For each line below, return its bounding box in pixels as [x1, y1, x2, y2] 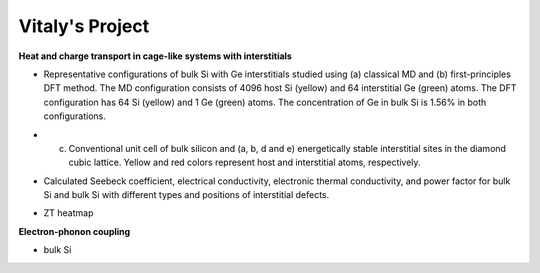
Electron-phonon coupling [18, 225, 131, 237]
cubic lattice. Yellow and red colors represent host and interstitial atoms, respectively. [68, 156, 421, 169]
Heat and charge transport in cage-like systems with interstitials [18, 50, 292, 62]
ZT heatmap [43, 207, 94, 219]
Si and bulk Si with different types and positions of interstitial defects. [43, 189, 330, 201]
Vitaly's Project [18, 15, 150, 37]
